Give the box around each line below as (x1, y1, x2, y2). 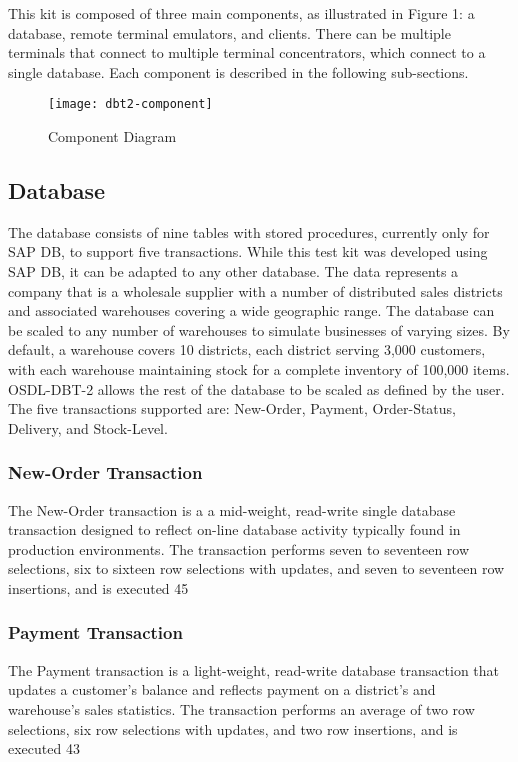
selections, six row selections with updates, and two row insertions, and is (8, 718, 458, 739)
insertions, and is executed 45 (8, 577, 189, 598)
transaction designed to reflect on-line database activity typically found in (8, 519, 461, 540)
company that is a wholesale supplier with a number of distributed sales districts (8, 280, 503, 301)
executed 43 (8, 738, 80, 759)
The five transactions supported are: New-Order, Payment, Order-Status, (8, 398, 457, 419)
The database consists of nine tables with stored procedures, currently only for (8, 221, 490, 242)
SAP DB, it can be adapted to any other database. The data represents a (8, 261, 459, 282)
